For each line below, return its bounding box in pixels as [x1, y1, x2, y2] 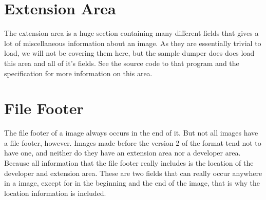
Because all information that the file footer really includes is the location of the [4, 158, 254, 168]
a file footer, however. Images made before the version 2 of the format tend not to [4, 137, 261, 148]
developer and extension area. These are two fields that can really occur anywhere [4, 167, 262, 178]
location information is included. [4, 187, 106, 198]
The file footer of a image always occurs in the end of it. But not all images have [4, 127, 258, 138]
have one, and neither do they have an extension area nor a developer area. [4, 147, 241, 158]
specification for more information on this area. [4, 68, 153, 78]
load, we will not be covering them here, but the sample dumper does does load [4, 48, 255, 58]
